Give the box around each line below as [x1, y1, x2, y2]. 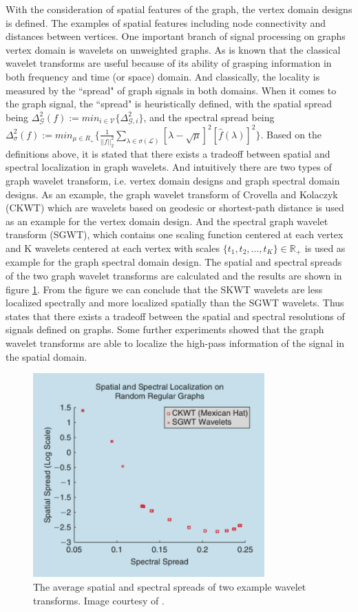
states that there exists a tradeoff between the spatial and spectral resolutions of [6, 308, 345, 323]
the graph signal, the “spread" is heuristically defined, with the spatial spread [6, 96, 333, 111]
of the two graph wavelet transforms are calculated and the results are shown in [6, 268, 342, 283]
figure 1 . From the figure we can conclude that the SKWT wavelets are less [6, 282, 323, 296]
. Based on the [260, 127, 322, 141]
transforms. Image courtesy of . [33, 593, 165, 607]
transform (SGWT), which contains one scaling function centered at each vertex [6, 227, 344, 242]
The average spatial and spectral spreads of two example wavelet [33, 579, 306, 593]
